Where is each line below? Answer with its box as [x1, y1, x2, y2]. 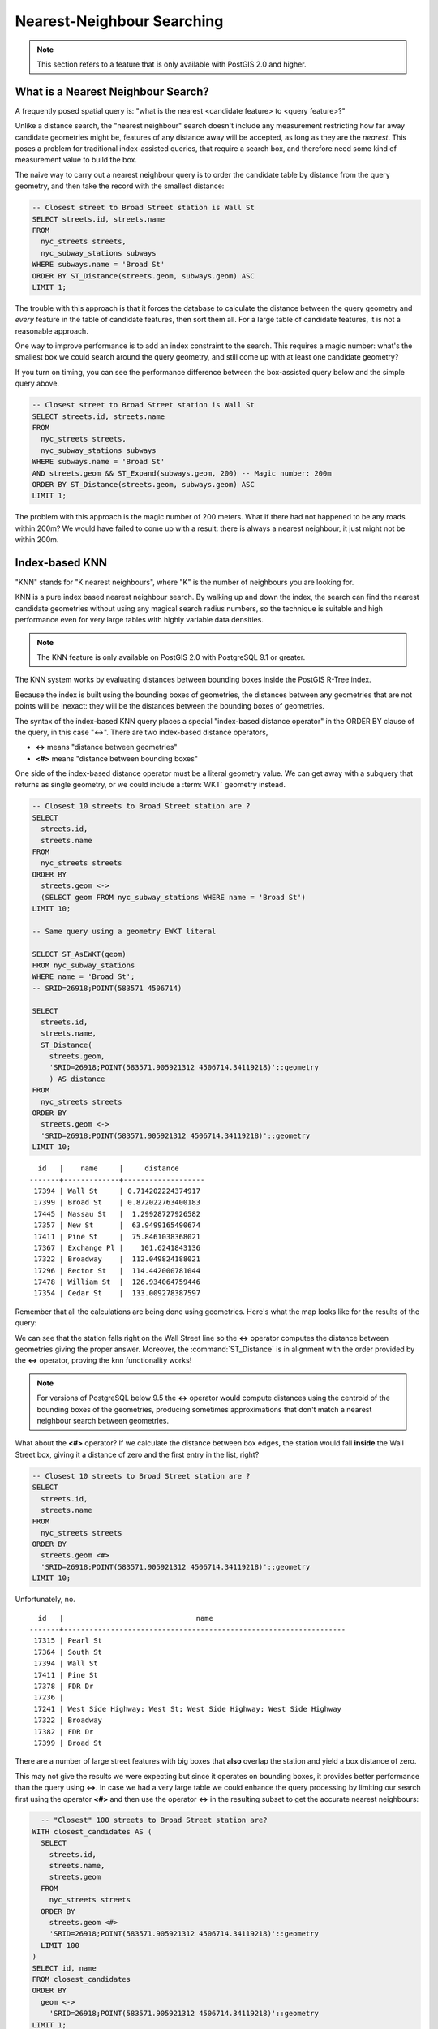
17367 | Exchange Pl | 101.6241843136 [33, 1243, 201, 1252]
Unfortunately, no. [15, 1595, 76, 1605]
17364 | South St [33, 1648, 103, 1656]
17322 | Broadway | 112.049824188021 [33, 1255, 201, 1264]
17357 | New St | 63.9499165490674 [33, 1221, 201, 1230]
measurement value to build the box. [15, 155, 138, 165]
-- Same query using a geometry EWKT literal [32, 926, 217, 936]
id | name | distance [37, 1164, 180, 1173]
